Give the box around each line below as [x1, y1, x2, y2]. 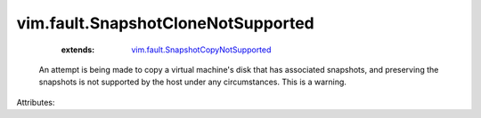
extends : [61, 44, 95, 55]
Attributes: [16, 97, 55, 107]
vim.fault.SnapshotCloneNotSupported [16, 13, 315, 33]
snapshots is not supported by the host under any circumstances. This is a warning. [38, 76, 347, 88]
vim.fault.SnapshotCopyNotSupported [131, 44, 272, 55]
